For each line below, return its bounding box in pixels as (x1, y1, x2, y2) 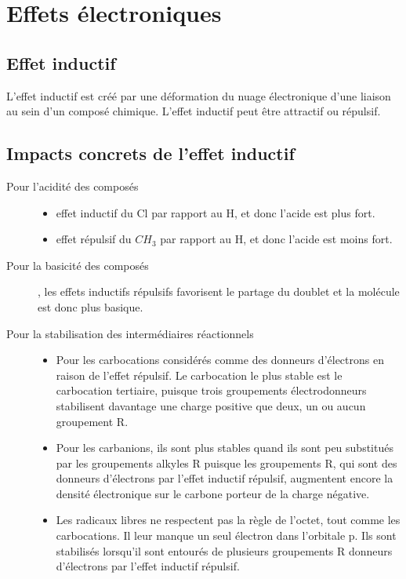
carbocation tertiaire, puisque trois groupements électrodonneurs (56, 382, 367, 399)
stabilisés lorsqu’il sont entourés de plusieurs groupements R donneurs (56, 542, 393, 559)
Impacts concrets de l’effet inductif (6, 141, 295, 166)
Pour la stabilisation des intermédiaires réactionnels (6, 325, 254, 341)
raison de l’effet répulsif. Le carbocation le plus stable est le (56, 366, 343, 383)
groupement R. (56, 413, 129, 429)
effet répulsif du (56, 231, 132, 247)
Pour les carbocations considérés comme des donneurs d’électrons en (56, 351, 384, 368)
